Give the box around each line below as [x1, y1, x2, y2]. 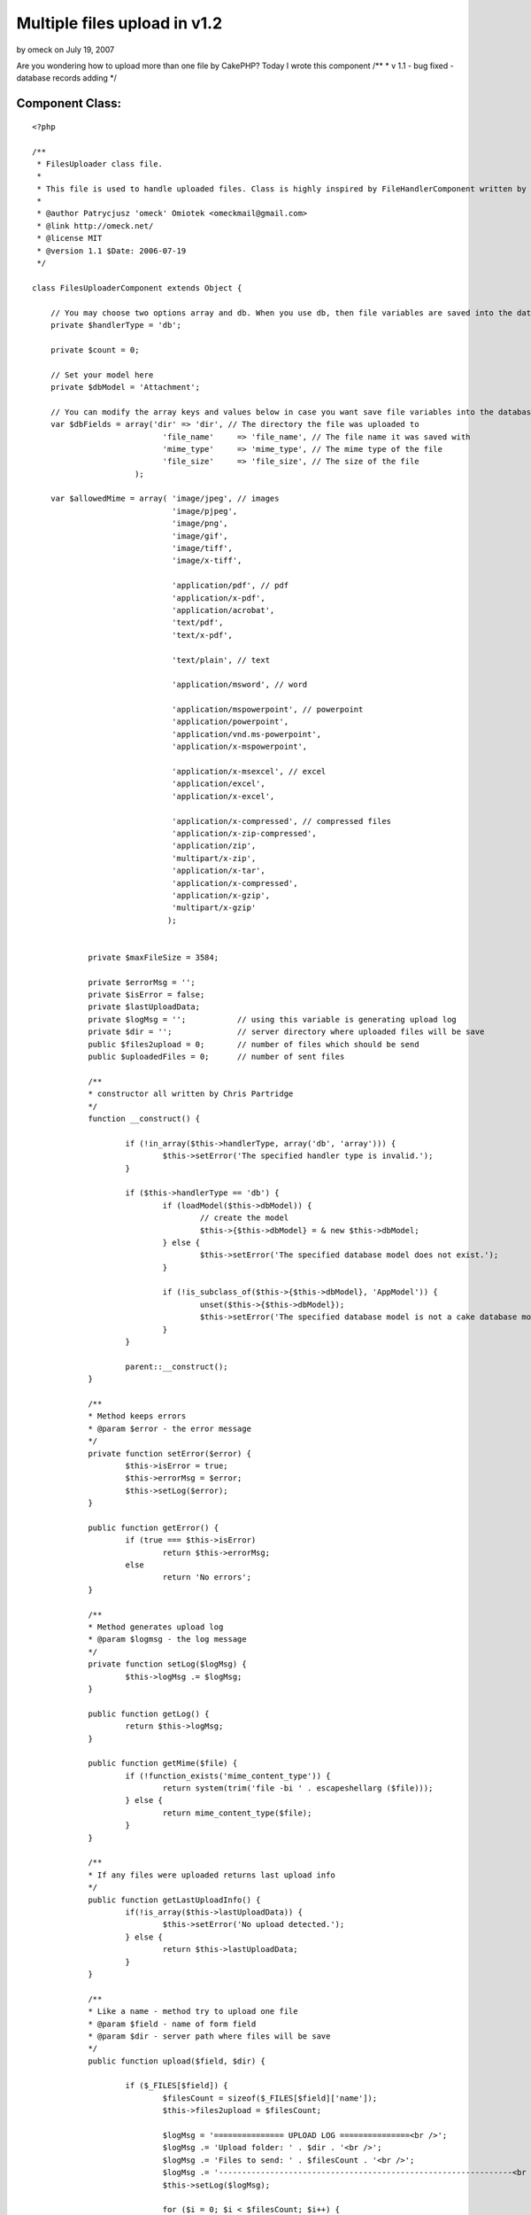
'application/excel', [171, 779, 265, 789]
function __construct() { [88, 1113, 201, 1123]
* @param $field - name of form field [88, 2018, 257, 2029]
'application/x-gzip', [171, 890, 270, 900]
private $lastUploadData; [88, 1002, 201, 1012]
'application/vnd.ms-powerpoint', [171, 729, 322, 739]
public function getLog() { [88, 1708, 210, 1719]
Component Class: [16, 96, 121, 111]
